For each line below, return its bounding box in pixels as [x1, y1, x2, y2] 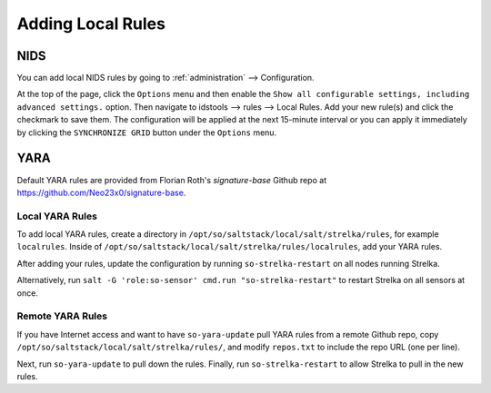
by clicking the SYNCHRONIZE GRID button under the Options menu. [16, 127, 277, 138]
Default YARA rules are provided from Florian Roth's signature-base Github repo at [16, 174, 327, 185]
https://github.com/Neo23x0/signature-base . [16, 187, 186, 198]
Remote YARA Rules [16, 309, 108, 322]
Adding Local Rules [16, 14, 165, 34]
